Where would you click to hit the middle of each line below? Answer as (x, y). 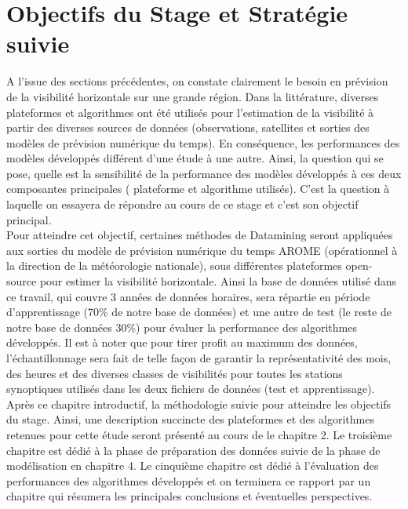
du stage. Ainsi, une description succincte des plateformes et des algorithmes (190, 419)
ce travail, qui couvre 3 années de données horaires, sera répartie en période (188, 296)
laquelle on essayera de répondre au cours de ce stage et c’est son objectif (182, 204)
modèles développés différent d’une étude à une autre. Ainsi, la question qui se (195, 158)
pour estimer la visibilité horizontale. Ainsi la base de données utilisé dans (218, 281)
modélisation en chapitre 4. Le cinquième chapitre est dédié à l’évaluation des (193, 465)
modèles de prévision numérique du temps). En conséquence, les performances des (203, 142)
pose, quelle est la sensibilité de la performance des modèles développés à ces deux (204, 173)
